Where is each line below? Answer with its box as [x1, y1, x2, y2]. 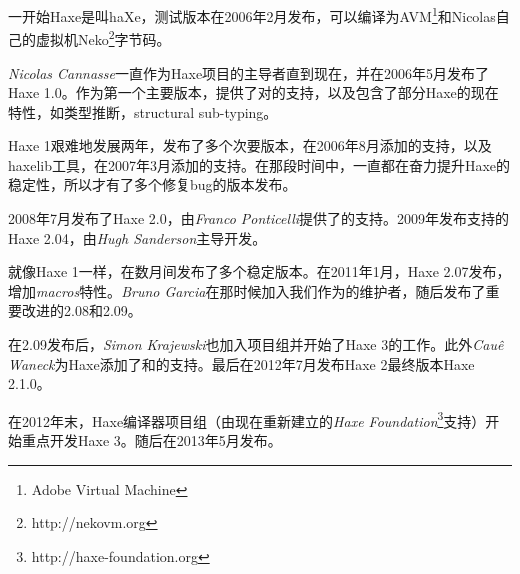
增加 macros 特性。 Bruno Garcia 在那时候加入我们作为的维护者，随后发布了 [8, 280, 486, 301]
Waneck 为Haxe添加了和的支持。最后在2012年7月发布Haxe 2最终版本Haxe [8, 353, 475, 374]
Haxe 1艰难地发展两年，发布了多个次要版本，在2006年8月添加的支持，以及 [8, 135, 492, 156]
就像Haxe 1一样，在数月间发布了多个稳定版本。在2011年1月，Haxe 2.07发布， [8, 261, 511, 282]
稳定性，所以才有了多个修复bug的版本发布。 [8, 174, 297, 195]
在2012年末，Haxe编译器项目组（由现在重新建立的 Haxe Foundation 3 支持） [8, 407, 486, 431]
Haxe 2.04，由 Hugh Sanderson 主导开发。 [8, 227, 267, 248]
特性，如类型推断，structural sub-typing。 [8, 101, 278, 122]
